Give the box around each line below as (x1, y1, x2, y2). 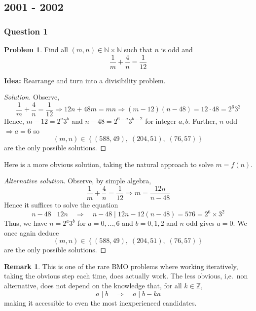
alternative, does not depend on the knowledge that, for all (4, 280, 182, 290)
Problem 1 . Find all (4, 44, 68, 54)
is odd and (161, 44, 193, 54)
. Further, (188, 115, 218, 126)
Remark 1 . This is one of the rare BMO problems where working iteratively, (4, 261, 238, 271)
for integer (145, 115, 177, 126)
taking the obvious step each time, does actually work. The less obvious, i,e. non (4, 271, 248, 281)
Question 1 (4, 25, 48, 37)
